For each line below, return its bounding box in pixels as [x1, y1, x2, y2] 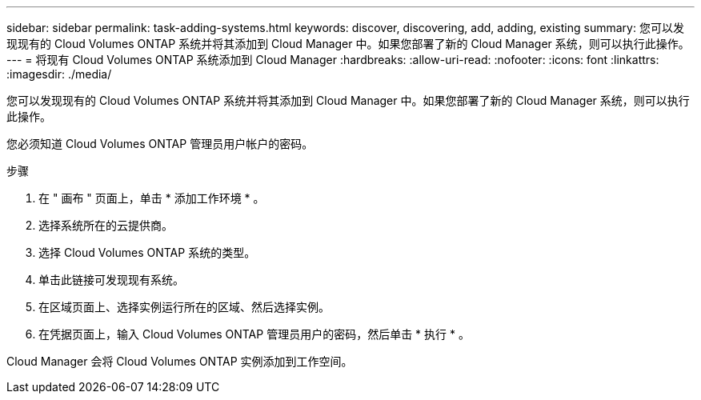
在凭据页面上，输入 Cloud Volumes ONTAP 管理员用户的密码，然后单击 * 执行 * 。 [38, 327, 470, 341]
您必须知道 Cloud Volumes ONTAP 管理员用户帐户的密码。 [6, 137, 314, 150]
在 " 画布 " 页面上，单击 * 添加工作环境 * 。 [38, 191, 265, 205]
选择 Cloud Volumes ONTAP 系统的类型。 [38, 246, 256, 259]
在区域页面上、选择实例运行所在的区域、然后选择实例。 [38, 300, 330, 314]
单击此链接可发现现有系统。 [38, 273, 184, 286]
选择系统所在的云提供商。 [38, 218, 173, 232]
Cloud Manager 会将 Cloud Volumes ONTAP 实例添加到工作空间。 [6, 354, 353, 368]
